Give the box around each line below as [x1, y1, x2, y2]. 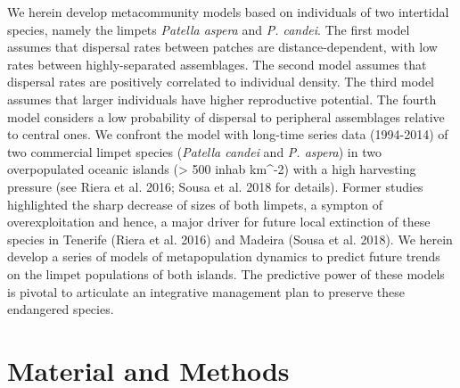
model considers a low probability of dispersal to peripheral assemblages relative [7, 107, 445, 126]
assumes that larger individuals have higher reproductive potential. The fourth [7, 89, 437, 108]
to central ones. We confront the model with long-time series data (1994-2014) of [7, 125, 448, 144]
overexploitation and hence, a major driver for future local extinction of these [7, 212, 431, 231]
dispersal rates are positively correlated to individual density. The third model [7, 72, 434, 91]
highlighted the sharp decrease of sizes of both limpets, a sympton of [7, 194, 382, 213]
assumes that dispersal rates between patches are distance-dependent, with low [7, 37, 438, 56]
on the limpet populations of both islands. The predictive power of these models [7, 264, 445, 283]
